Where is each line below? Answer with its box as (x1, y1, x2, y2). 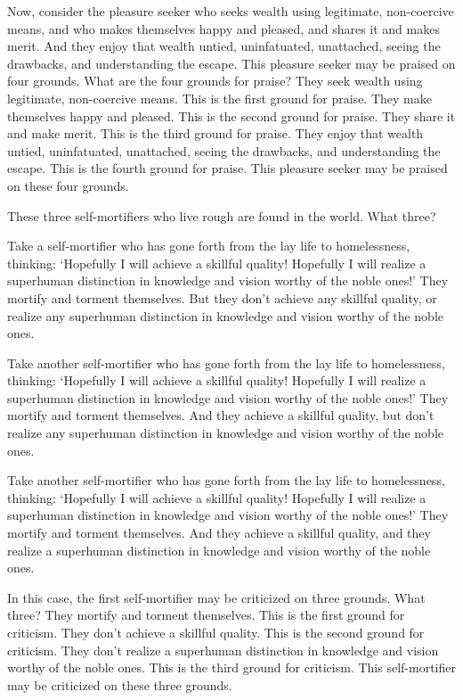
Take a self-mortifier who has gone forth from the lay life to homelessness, (7, 236, 410, 255)
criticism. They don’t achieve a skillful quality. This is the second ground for (7, 623, 425, 641)
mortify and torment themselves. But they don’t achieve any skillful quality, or (7, 288, 437, 307)
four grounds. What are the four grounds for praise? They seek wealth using (7, 71, 423, 90)
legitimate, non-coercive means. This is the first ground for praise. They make (7, 88, 432, 107)
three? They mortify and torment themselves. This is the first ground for (7, 605, 405, 624)
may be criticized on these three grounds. (7, 675, 232, 694)
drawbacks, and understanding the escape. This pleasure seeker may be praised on (7, 54, 456, 72)
